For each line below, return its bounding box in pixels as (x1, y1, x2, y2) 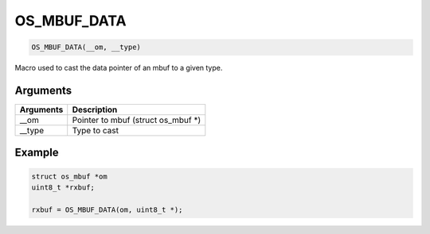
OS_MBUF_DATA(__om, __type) (31, 43, 141, 52)
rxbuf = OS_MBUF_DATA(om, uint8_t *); (31, 205, 183, 214)
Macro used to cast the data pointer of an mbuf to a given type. (14, 63, 223, 73)
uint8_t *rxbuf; (31, 183, 96, 192)
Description (72, 104, 118, 115)
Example (14, 146, 59, 159)
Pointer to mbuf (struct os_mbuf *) (72, 115, 201, 126)
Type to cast (72, 125, 119, 136)
